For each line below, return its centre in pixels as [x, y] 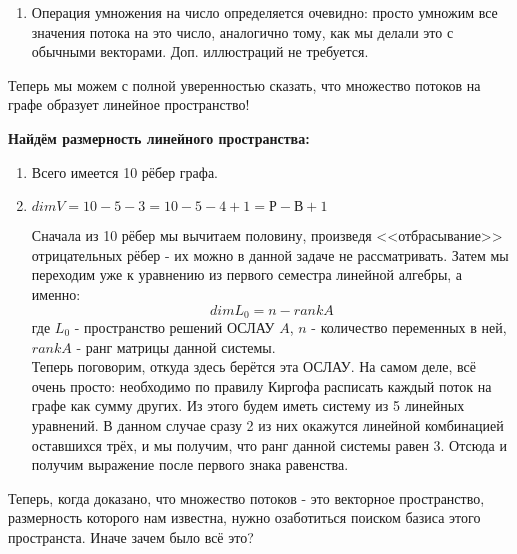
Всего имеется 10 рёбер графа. [124, 171]
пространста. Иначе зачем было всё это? [131, 536]
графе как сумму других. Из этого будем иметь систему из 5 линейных [248, 405]
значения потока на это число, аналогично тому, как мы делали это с [242, 31]
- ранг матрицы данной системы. [176, 346]
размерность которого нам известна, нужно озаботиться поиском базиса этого [244, 517]
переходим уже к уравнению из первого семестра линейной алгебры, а [247, 274]
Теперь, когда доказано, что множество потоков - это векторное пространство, [246, 497]
